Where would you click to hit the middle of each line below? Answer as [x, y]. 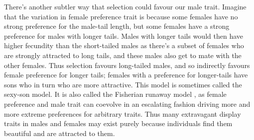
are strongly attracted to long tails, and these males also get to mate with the [123, 55]
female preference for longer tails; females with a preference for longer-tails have [126, 75]
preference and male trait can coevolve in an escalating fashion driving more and [127, 104]
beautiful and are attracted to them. [60, 133]
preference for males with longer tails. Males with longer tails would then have [124, 35]
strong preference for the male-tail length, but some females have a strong [117, 26]
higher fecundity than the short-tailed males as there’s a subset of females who [124, 45]
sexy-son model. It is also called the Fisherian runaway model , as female [115, 94]
